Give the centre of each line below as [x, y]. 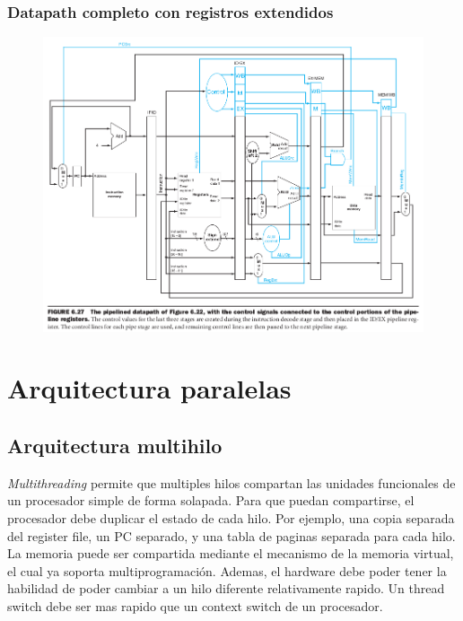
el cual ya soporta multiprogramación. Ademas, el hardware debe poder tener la [227, 570]
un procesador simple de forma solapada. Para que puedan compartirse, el [211, 500]
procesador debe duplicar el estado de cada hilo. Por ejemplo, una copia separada [231, 518]
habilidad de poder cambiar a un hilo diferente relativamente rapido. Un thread [226, 588]
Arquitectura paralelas [149, 388]
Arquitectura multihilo [115, 445]
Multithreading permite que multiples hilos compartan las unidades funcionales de [231, 482]
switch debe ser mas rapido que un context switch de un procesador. [195, 605]
